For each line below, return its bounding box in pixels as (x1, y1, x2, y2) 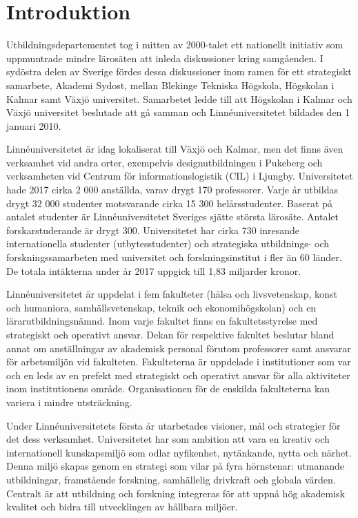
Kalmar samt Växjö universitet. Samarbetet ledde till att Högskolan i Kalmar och (6, 91, 352, 106)
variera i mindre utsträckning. (6, 394, 132, 409)
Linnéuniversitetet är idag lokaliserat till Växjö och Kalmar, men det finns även (6, 142, 344, 156)
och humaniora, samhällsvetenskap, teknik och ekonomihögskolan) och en (6, 300, 317, 314)
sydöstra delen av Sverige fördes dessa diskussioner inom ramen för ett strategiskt (6, 64, 352, 79)
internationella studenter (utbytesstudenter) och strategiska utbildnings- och (6, 236, 330, 251)
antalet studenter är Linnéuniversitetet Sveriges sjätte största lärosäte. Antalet (6, 209, 339, 224)
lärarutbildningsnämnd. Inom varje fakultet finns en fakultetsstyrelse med (6, 314, 318, 328)
